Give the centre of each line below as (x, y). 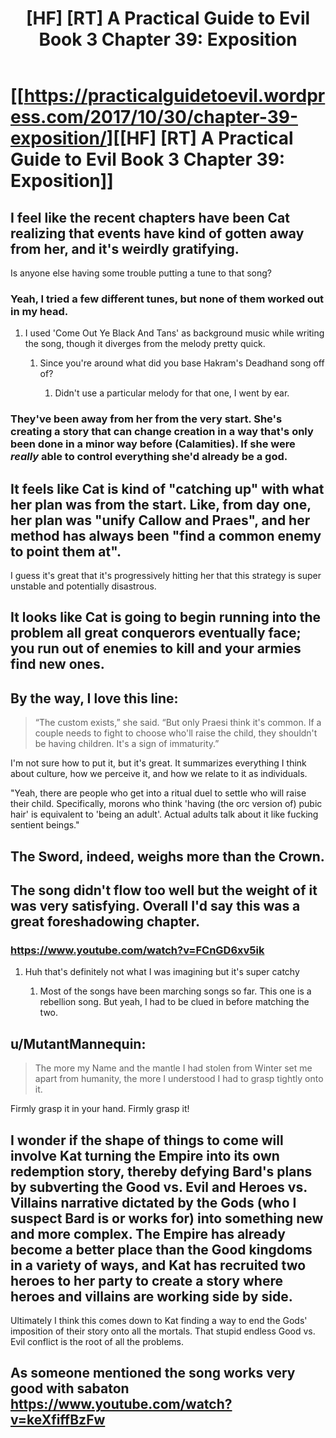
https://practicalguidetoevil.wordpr (174, 96)
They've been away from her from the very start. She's (146, 419)
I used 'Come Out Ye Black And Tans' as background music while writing (174, 333)
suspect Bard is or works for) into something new (167, 1218)
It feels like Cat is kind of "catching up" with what (167, 488)
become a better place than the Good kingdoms (161, 1249)
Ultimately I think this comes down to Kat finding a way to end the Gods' (159, 1320)
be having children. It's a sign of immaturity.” (127, 744)
